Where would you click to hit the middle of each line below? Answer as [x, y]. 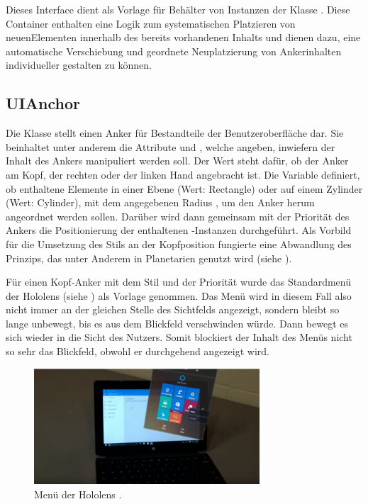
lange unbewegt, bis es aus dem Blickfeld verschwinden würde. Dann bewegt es [177, 323]
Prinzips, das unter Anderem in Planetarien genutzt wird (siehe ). [149, 258]
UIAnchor [43, 103]
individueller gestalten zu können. [79, 65]
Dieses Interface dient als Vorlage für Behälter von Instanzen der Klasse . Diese [178, 9]
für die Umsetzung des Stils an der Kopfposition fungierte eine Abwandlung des [179, 243]
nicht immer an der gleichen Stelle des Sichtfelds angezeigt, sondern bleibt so [173, 309]
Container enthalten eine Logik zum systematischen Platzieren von [151, 23]
